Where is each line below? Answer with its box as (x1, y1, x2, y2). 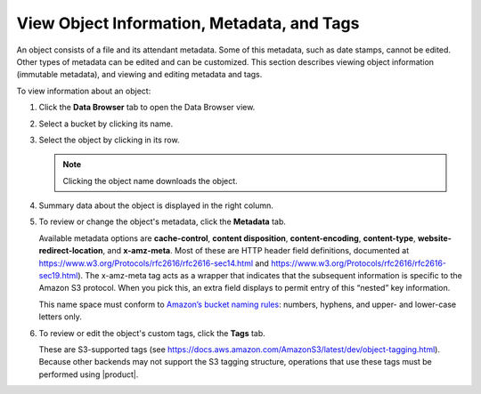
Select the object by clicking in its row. (38, 134, 180, 145)
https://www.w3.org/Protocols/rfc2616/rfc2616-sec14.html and (38, 258, 269, 269)
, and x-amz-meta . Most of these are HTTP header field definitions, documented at (102, 245, 410, 256)
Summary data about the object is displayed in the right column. (38, 200, 273, 211)
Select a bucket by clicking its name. (38, 118, 174, 129)
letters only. (38, 311, 82, 322)
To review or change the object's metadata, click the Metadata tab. (38, 216, 287, 227)
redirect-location (38, 245, 103, 256)
